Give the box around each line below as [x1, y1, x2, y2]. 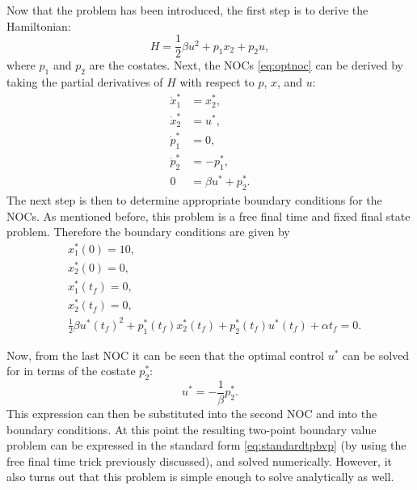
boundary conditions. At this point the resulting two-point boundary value [6, 420, 377, 437]
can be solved [343, 346, 410, 363]
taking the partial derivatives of [6, 74, 163, 91]
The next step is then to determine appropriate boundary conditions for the [6, 192, 382, 209]
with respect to [179, 74, 255, 91]
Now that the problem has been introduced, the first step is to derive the [6, 2, 369, 18]
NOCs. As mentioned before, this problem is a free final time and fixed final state [6, 207, 411, 224]
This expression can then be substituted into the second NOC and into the [6, 405, 377, 422]
